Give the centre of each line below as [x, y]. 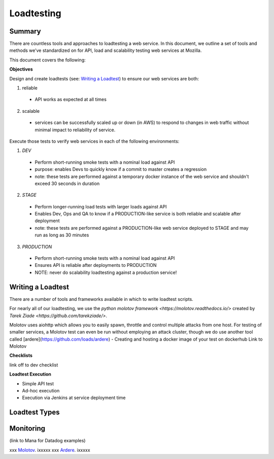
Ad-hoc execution [41, 391]
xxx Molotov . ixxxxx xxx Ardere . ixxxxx [50, 450]
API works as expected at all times [71, 100]
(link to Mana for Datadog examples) [47, 441]
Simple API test [38, 383]
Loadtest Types [35, 412]
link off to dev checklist [34, 365]
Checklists [21, 355]
